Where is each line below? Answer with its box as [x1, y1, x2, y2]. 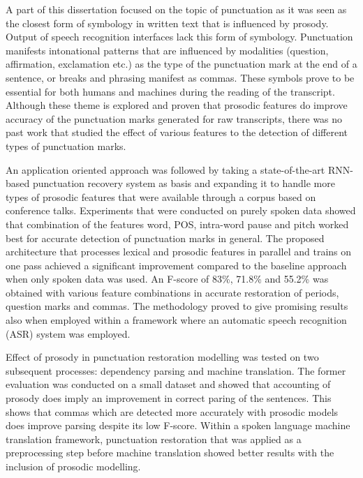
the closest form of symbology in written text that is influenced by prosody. [6, 15, 329, 30]
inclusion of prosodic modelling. [6, 459, 141, 473]
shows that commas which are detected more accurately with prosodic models [6, 404, 339, 419]
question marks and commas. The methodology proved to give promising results [6, 299, 348, 313]
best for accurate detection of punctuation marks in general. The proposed [6, 230, 325, 245]
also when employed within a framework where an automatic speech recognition [6, 313, 347, 327]
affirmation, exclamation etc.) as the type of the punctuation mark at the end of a [6, 57, 357, 71]
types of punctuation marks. [6, 138, 126, 153]
